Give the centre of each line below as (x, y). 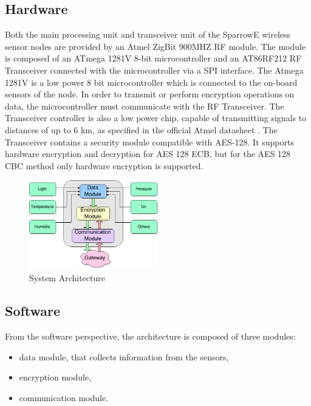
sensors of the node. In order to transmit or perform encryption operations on (150, 94)
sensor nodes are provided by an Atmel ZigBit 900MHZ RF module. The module (155, 46)
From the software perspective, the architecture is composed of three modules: (150, 336)
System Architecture (67, 278)
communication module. (64, 397)
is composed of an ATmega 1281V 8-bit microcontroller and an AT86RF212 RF (153, 58)
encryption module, (55, 377)
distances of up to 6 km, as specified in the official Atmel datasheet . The (141, 129)
